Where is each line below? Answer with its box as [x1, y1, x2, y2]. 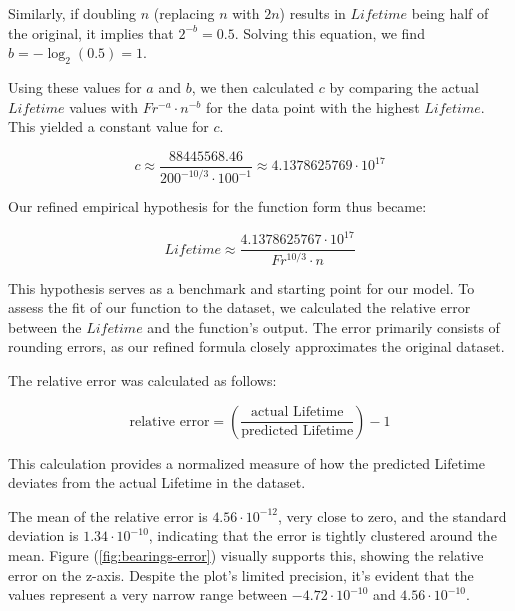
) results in [279, 3, 346, 23]
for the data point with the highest [205, 96, 420, 117]
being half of [411, 3, 489, 23]
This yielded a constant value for [8, 116, 209, 137]
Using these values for [8, 76, 142, 97]
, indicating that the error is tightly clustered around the [148, 525, 497, 546]
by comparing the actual [329, 76, 479, 97]
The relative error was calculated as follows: [8, 370, 277, 391]
